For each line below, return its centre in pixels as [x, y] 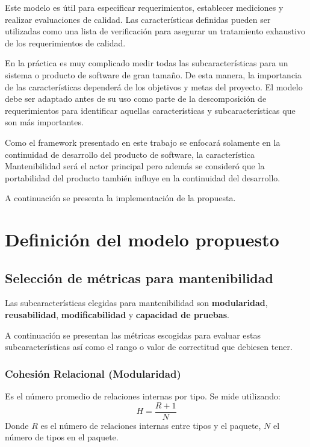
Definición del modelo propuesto [142, 239]
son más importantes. [44, 122]
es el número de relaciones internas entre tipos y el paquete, [151, 425]
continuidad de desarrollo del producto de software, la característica [130, 154]
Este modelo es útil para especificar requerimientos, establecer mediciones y [144, 7]
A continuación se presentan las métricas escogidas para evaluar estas [133, 335]
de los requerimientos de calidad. [65, 42]
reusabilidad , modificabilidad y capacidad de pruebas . [117, 315]
